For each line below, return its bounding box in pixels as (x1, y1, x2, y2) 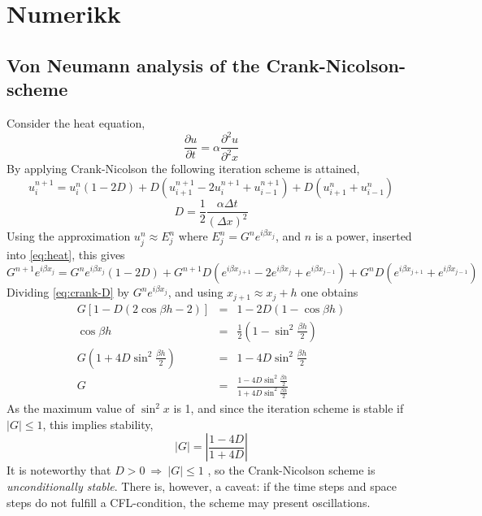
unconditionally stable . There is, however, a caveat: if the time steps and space (7, 478, 397, 495)
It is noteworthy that (7, 462, 111, 479)
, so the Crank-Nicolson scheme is (207, 462, 376, 479)
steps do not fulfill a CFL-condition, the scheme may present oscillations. (7, 493, 371, 510)
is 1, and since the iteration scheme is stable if (173, 400, 404, 417)
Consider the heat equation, (7, 114, 145, 131)
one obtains (301, 284, 358, 301)
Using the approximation (7, 228, 131, 245)
